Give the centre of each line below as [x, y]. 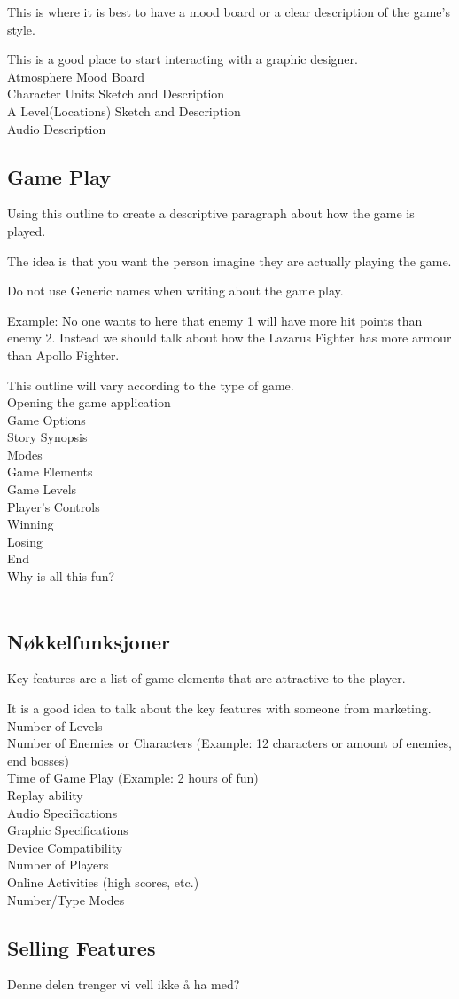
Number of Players [58, 865]
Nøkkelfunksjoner [89, 641]
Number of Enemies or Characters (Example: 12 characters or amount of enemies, [229, 743]
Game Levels [42, 489]
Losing [25, 541]
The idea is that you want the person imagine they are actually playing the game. [229, 260]
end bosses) [38, 760]
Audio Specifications [62, 812]
